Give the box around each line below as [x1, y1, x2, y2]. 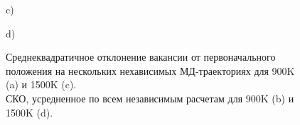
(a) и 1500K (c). [6, 77, 77, 92]
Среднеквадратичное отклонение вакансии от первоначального [6, 49, 276, 64]
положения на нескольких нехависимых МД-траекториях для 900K [6, 63, 295, 78]
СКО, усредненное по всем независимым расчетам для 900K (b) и [6, 90, 294, 105]
